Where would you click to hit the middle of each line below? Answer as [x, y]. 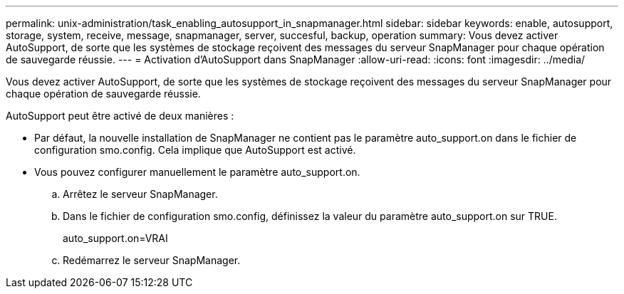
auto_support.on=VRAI [115, 238]
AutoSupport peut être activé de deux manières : [120, 116]
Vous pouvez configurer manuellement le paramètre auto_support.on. [197, 172]
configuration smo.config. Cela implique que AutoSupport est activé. [195, 150]
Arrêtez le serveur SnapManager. [140, 194]
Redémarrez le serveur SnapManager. [152, 260]
